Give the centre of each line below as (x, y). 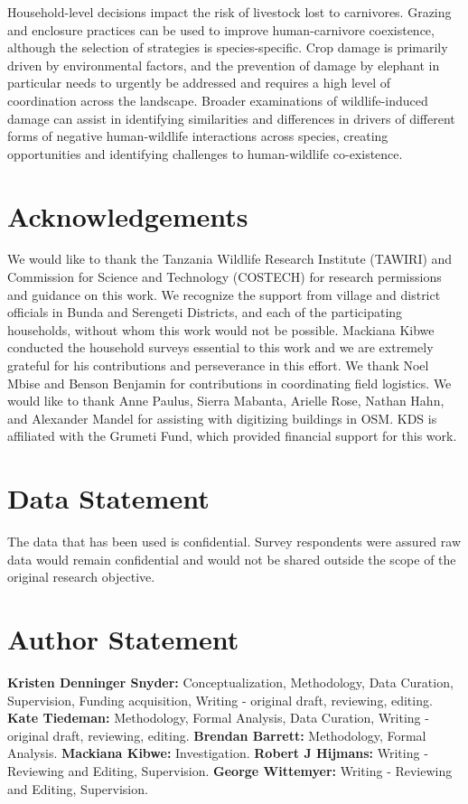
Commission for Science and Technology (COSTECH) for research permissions (225, 277)
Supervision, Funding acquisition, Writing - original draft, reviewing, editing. (220, 700)
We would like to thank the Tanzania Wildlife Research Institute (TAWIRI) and (230, 259)
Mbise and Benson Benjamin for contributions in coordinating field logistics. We (229, 383)
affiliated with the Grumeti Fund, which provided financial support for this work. (232, 436)
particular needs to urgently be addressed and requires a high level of (199, 83)
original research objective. (81, 577)
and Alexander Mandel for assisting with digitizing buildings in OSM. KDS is (222, 418)
